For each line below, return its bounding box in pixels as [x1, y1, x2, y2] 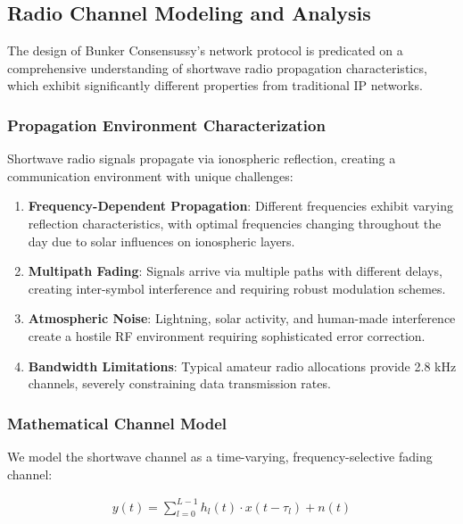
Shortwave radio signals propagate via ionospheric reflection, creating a [7, 149, 396, 168]
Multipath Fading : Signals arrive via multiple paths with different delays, [28, 262, 442, 280]
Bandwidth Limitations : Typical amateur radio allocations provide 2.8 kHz [28, 356, 457, 375]
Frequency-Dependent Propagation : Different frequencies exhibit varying [28, 196, 453, 215]
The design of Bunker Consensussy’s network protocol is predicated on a [7, 41, 403, 60]
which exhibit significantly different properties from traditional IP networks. [7, 76, 423, 95]
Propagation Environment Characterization [7, 113, 326, 136]
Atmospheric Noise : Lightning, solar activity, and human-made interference [28, 309, 456, 328]
